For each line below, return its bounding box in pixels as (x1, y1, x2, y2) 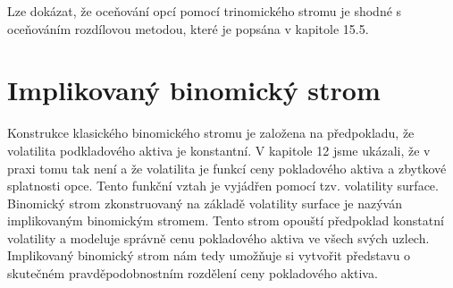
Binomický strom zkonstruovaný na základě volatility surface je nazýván (7, 193, 402, 212)
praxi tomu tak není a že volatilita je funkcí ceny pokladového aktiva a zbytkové (7, 158, 447, 177)
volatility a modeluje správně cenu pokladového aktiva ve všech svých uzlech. (7, 228, 430, 247)
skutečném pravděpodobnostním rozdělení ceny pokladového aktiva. (7, 264, 378, 283)
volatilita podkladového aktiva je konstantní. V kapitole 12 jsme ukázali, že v (7, 140, 431, 159)
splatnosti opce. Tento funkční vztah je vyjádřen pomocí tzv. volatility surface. (7, 176, 439, 195)
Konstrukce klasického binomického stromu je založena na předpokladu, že (7, 123, 415, 142)
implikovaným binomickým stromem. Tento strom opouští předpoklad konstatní (7, 211, 444, 230)
